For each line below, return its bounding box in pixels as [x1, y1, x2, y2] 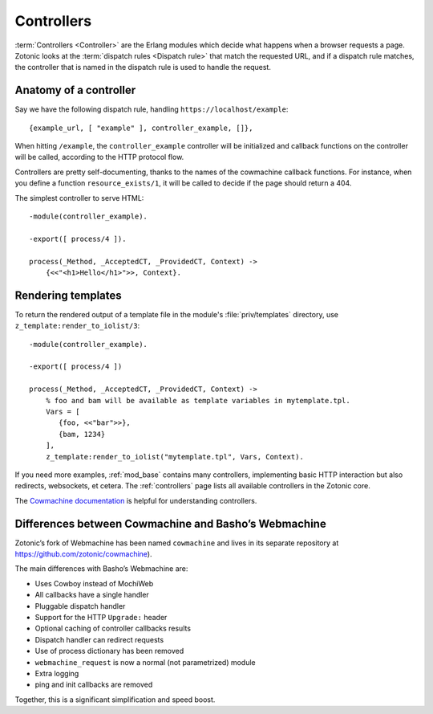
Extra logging [34, 668, 79, 678]
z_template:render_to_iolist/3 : [14, 321, 140, 331]
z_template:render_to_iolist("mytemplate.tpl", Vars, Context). [45, 452, 304, 461]
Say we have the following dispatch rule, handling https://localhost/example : [14, 104, 289, 114]
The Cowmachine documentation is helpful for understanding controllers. [14, 496, 257, 505]
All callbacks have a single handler [34, 590, 150, 600]
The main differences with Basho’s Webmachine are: [14, 564, 188, 573]
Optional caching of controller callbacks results [34, 623, 192, 634]
